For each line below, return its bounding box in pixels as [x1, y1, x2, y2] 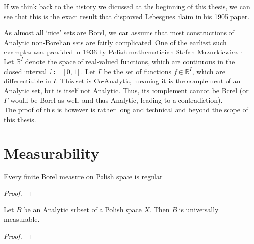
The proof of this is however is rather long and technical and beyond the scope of [4, 104, 248, 114]
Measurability [4, 143, 99, 163]
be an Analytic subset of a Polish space [24, 204, 142, 215]
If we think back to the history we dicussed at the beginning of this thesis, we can [4, 1, 250, 11]
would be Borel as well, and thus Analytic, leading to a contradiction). [10, 95, 223, 105]
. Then [150, 204, 170, 215]
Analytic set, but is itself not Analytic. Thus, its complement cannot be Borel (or [4, 85, 249, 95]
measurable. [4, 214, 40, 224]
